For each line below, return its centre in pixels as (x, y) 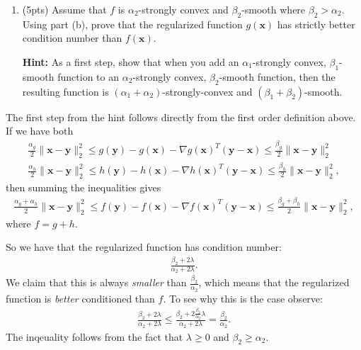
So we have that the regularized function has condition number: (144, 247)
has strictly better (316, 24)
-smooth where (274, 9)
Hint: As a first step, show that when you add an (131, 61)
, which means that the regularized (274, 282)
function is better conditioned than (80, 298)
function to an (88, 76)
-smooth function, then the (277, 76)
